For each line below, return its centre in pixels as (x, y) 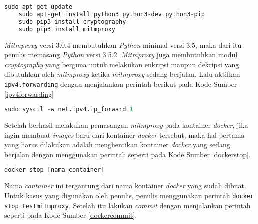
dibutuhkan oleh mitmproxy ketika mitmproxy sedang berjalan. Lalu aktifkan (122, 74)
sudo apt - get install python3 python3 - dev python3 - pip (111, 14)
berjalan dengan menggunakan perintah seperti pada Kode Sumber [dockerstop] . (127, 154)
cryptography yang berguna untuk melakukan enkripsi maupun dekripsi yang (122, 64)
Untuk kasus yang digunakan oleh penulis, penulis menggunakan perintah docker (129, 195)
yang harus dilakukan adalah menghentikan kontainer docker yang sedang (117, 145)
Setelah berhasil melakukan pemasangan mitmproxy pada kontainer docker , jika (126, 125)
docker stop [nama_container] (54, 170)
